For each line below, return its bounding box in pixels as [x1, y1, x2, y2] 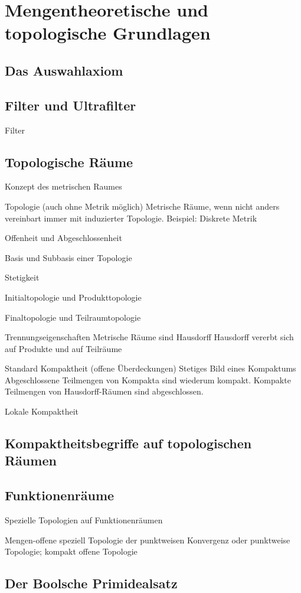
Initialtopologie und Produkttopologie [5, 291, 142, 303]
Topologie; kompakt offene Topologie [5, 545, 138, 558]
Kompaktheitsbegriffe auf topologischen [5, 434, 252, 452]
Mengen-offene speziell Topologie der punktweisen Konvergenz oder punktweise [5, 533, 290, 546]
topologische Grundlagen [5, 21, 211, 45]
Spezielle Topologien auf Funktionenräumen [5, 514, 163, 526]
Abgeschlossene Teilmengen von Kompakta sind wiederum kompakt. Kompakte [5, 373, 291, 386]
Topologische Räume [5, 152, 133, 171]
